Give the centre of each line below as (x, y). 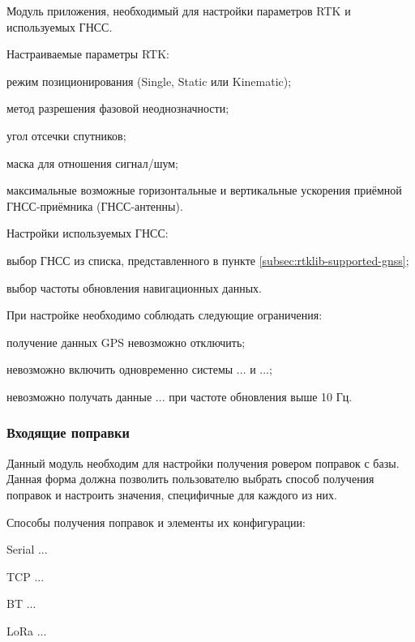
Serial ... (27, 549)
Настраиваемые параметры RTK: (88, 54)
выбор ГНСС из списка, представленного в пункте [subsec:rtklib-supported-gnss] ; (208, 260)
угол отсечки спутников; (66, 135)
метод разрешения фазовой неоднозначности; (118, 108)
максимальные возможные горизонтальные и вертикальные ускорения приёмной (204, 190)
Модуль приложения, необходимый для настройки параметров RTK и (179, 11)
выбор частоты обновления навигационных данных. (134, 287)
